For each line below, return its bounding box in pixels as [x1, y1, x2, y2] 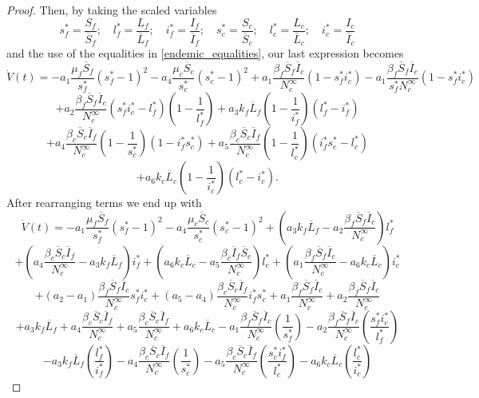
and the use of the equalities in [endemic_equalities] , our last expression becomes [6, 45, 404, 62]
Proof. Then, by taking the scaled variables [6, 2, 217, 18]
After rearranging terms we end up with [6, 194, 202, 211]
